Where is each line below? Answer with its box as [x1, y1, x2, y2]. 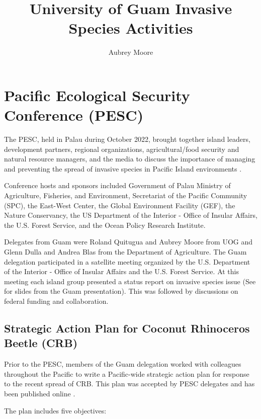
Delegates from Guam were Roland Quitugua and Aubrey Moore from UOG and [4, 236, 252, 247]
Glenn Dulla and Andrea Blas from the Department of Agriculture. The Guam [4, 246, 247, 257]
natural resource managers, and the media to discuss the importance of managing [4, 153, 255, 164]
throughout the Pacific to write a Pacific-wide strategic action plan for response [4, 368, 249, 379]
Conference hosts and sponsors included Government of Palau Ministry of [4, 180, 231, 191]
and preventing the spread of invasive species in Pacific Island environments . [4, 163, 242, 174]
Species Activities [68, 18, 193, 38]
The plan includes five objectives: [4, 405, 107, 415]
